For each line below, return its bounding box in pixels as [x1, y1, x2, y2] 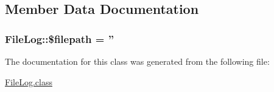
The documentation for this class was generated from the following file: [5, 55, 270, 67]
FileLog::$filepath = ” [5, 31, 114, 46]
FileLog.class [5, 75, 52, 88]
